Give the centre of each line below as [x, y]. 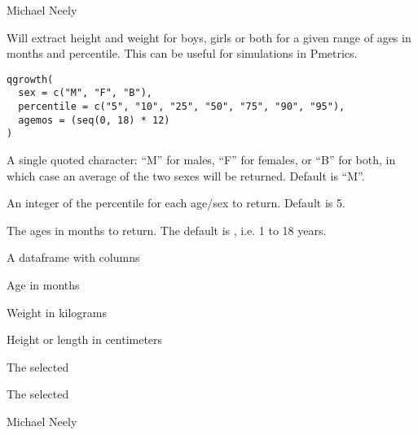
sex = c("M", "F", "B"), [85, 93]
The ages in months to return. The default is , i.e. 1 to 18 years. [167, 230]
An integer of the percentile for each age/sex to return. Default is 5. [176, 203]
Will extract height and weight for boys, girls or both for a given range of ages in [209, 37]
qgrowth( [30, 79]
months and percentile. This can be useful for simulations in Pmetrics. [182, 53]
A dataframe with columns [73, 257]
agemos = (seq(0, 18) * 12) [94, 120]
